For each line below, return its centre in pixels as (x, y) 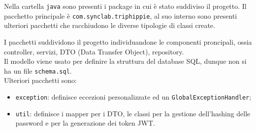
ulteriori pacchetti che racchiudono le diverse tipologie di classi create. (110, 25)
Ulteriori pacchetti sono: (40, 80)
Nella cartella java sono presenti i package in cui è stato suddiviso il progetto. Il (125, 6)
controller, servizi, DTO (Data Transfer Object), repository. (94, 51)
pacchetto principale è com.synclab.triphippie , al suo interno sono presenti (121, 15)
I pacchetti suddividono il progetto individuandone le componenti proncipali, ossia (128, 41)
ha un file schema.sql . (38, 70)
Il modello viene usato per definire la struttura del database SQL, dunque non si (125, 61)
